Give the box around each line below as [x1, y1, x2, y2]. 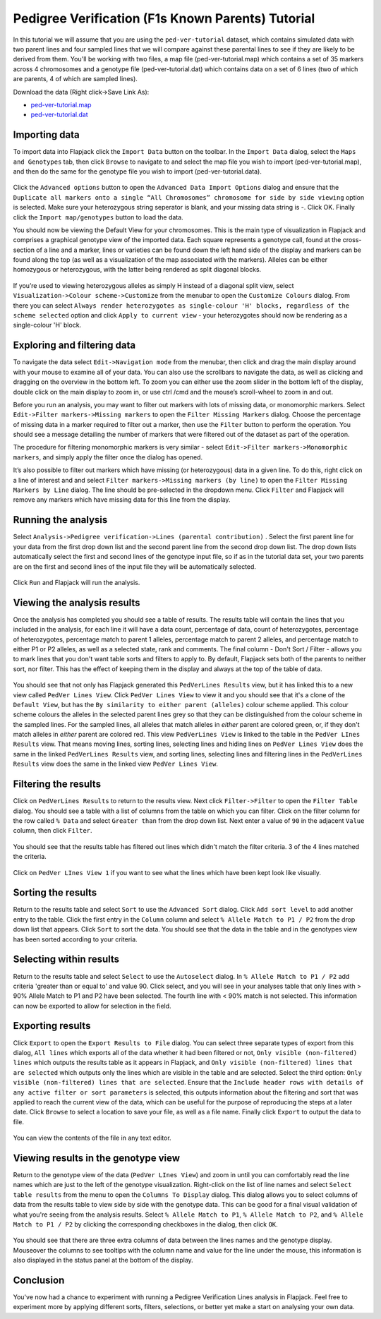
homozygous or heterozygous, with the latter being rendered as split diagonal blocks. [13, 265, 262, 274]
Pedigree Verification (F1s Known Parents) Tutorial [13, 11, 315, 26]
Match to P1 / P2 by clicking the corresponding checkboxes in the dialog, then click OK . [13, 1219, 278, 1228]
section [13, 246, 35, 254]
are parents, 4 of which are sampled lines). [13, 75, 138, 83]
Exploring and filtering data [13, 339, 136, 351]
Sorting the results [13, 886, 97, 899]
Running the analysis [13, 514, 108, 526]
